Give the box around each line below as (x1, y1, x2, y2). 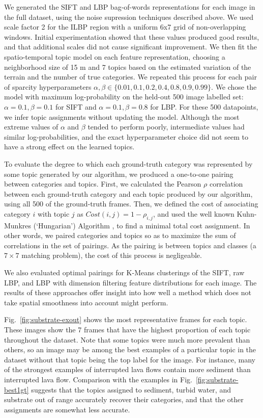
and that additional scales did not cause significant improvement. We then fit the (4, 41, 257, 52)
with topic (37, 208, 70, 219)
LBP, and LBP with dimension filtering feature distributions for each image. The (4, 277, 257, 288)
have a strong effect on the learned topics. (4, 141, 135, 152)
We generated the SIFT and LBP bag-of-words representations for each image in (4, 2, 255, 12)
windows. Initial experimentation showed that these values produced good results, (4, 31, 259, 42)
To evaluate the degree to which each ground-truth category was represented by (4, 158, 253, 169)
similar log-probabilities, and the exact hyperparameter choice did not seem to (4, 131, 248, 142)
